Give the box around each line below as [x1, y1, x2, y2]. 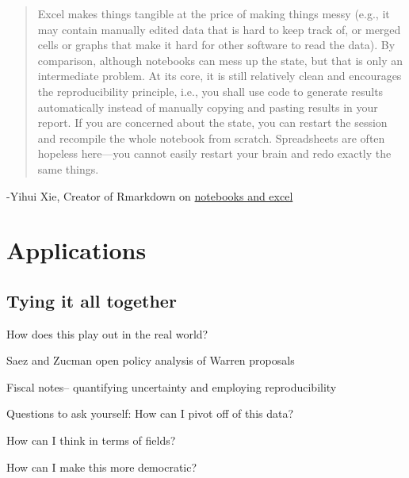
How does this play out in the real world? [6, 325, 208, 342]
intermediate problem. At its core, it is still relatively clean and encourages [37, 67, 402, 84]
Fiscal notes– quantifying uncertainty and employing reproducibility [6, 378, 337, 395]
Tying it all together [6, 288, 177, 312]
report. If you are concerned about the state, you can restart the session [37, 114, 388, 131]
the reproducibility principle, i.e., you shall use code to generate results [37, 82, 384, 99]
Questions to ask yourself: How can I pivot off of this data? [6, 405, 294, 422]
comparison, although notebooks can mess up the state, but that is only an [37, 52, 403, 68]
